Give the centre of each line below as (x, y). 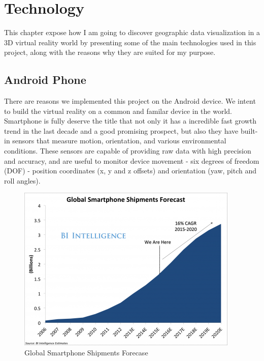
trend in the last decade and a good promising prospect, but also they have (121, 130)
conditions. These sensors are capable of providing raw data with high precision (128, 151)
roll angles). (22, 180)
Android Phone (45, 80)
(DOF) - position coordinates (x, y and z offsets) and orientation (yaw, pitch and (130, 171)
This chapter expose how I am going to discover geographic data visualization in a (132, 32)
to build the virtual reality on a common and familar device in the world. (118, 111)
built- (249, 130)
